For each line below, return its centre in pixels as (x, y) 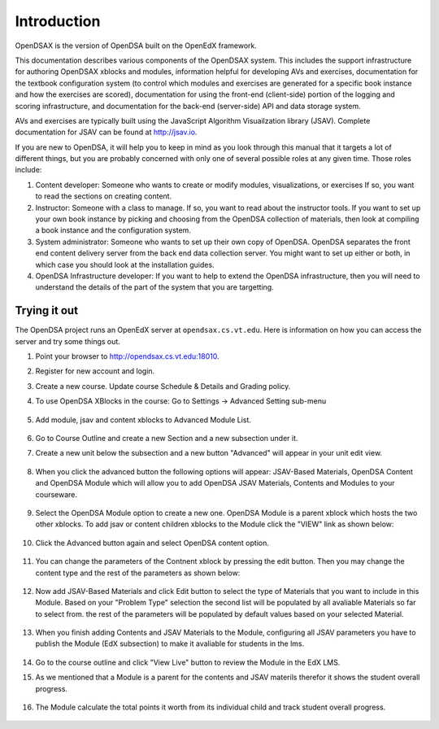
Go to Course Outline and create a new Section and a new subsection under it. (167, 438)
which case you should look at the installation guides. (125, 264)
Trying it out (47, 310)
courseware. (56, 494)
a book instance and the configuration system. (113, 230)
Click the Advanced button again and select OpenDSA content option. (152, 543)
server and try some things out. (68, 341)
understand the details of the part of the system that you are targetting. (154, 287)
